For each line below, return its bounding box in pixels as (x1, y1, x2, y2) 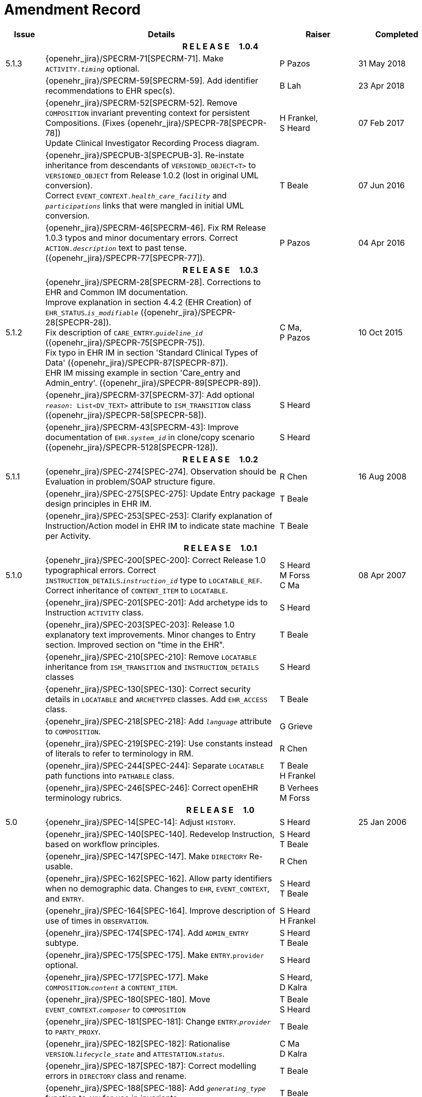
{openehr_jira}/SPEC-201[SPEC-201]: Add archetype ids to (45, 597, 268, 607)
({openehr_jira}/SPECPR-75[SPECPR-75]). (45, 337, 205, 348)
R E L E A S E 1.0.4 (182, 41, 259, 51)
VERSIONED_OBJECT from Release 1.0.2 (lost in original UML (45, 170, 259, 180)
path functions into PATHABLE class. (45, 770, 175, 781)
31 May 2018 (358, 58, 406, 68)
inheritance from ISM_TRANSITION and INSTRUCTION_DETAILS (45, 661, 259, 672)
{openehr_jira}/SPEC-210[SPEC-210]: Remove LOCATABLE (45, 651, 257, 662)
